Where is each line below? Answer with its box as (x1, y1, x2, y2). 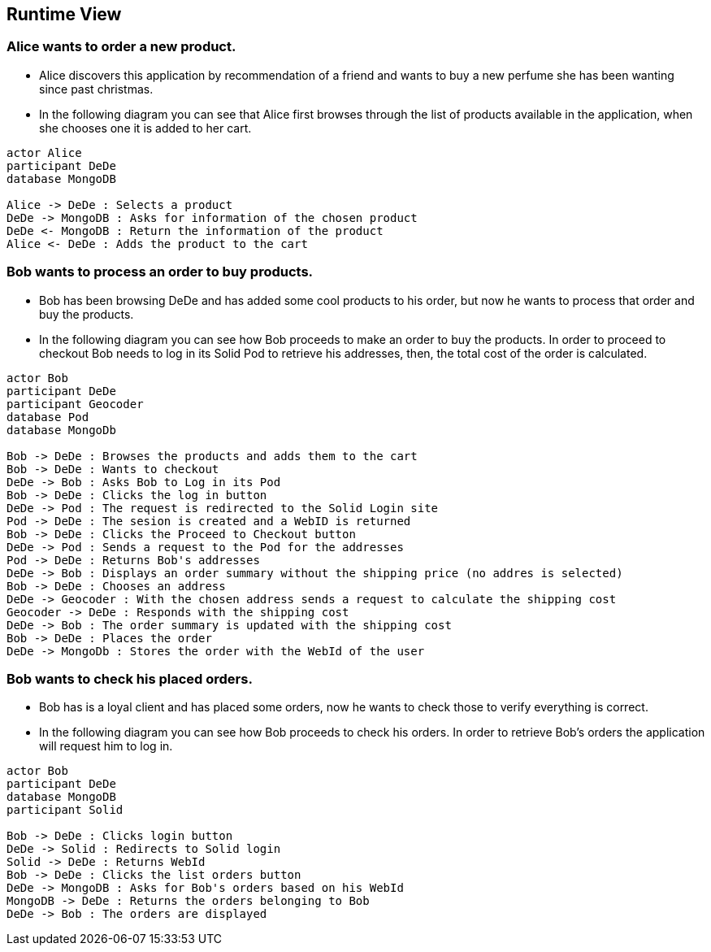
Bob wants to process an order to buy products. (7, 263, 314, 280)
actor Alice (7, 146, 82, 159)
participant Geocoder (7, 397, 144, 411)
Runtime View (7, 4, 122, 24)
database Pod (7, 410, 89, 424)
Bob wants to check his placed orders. (7, 670, 253, 687)
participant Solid (7, 803, 124, 817)
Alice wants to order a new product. (7, 38, 236, 55)
